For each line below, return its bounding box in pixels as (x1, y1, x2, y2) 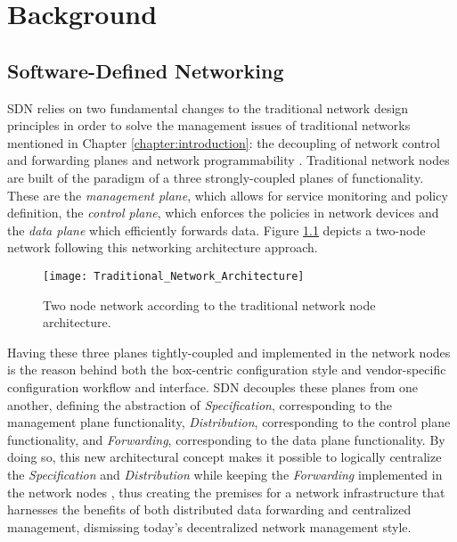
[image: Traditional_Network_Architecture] (43, 269, 305, 283)
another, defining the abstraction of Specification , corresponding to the (7, 395, 393, 414)
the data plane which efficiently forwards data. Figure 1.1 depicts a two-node (7, 220, 426, 239)
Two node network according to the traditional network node (43, 295, 376, 314)
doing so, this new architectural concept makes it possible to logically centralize (7, 448, 442, 466)
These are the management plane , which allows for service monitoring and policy (7, 185, 448, 204)
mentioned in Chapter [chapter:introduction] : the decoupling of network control (7, 133, 440, 152)
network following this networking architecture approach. (7, 238, 318, 257)
